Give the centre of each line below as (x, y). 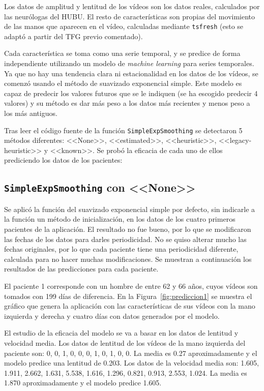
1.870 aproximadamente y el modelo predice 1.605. (83, 383)
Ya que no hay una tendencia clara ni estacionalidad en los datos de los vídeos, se (131, 73)
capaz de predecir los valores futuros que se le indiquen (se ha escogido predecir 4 (131, 93)
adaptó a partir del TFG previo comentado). (74, 36)
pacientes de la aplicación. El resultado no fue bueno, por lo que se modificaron (128, 229)
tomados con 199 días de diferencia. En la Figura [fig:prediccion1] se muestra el (128, 296)
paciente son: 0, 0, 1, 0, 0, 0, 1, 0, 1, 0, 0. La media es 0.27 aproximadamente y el (131, 353)
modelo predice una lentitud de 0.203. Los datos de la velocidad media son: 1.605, (131, 363)
